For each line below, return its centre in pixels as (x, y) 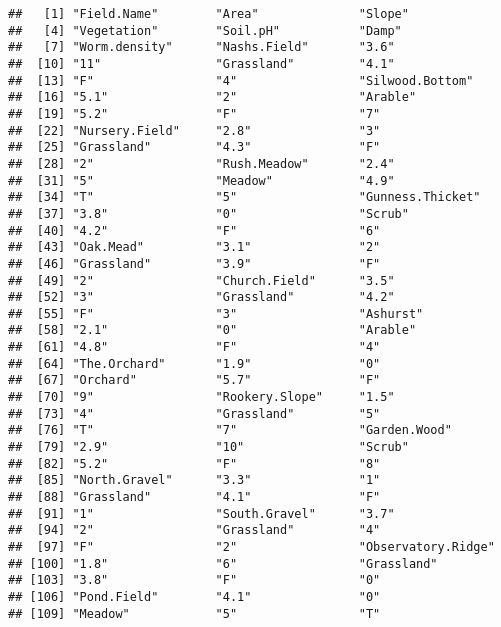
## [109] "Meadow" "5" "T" (194, 613)
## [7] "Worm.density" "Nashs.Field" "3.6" (201, 47)
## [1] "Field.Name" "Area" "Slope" (208, 14)
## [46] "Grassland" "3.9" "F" (194, 263)
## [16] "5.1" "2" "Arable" (212, 97)
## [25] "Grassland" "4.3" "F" (194, 147)
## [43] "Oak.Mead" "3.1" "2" (194, 247)
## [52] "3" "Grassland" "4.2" (201, 297)
